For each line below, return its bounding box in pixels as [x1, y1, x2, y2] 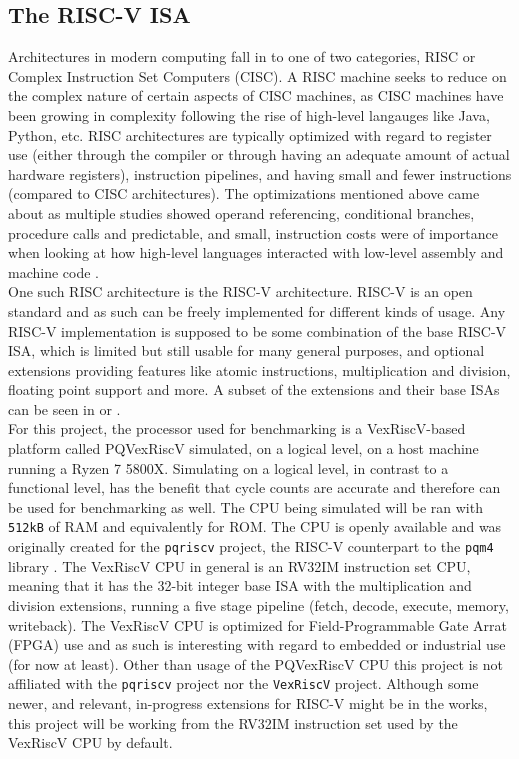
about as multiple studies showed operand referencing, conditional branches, [8, 202, 475, 223]
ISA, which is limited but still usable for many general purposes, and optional [8, 340, 485, 361]
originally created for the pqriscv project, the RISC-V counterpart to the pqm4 [8, 536, 494, 557]
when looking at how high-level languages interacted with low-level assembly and [8, 242, 504, 263]
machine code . [8, 261, 99, 282]
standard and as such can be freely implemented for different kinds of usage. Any [8, 300, 506, 321]
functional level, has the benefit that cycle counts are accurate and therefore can [8, 477, 501, 498]
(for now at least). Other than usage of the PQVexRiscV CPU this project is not [8, 653, 503, 674]
